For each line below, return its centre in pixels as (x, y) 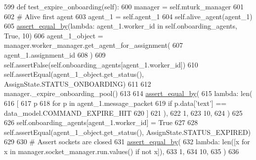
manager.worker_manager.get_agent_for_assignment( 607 (94, 45)
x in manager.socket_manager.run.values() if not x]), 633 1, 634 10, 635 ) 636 (122, 151)
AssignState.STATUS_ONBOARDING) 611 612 (78, 83)
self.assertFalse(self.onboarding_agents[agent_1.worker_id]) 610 (101, 64)
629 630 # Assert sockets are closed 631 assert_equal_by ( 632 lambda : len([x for (127, 142)
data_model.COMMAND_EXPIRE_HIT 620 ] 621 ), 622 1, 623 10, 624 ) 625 (123, 112)
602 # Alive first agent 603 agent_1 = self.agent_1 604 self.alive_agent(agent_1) (128, 16)
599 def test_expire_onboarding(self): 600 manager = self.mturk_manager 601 (124, 6)
